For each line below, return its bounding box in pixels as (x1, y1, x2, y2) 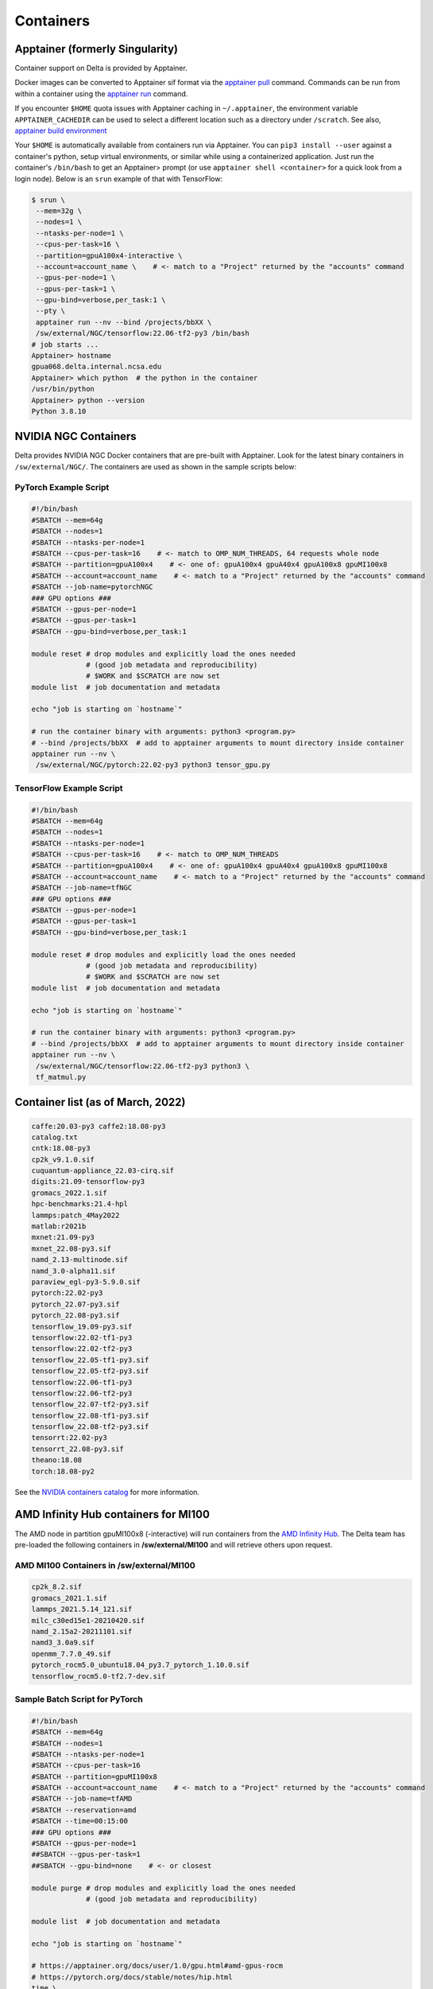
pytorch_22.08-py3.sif (31, 1311, 120, 1320)
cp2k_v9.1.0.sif (31, 1154, 95, 1164)
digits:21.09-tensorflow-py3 (31, 1177, 145, 1186)
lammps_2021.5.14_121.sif (31, 1605, 133, 1614)
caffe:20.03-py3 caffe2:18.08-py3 (31, 1122, 166, 1131)
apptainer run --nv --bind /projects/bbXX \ (36, 317, 212, 326)
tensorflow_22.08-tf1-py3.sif (31, 1411, 149, 1420)
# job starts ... (31, 340, 99, 349)
